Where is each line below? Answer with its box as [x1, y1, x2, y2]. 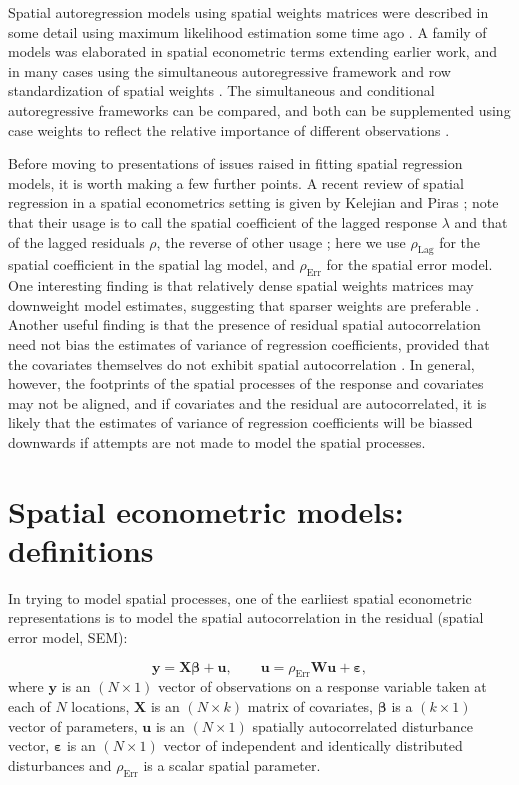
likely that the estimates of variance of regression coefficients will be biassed [8, 412, 473, 433]
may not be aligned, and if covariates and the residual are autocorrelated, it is [8, 392, 487, 413]
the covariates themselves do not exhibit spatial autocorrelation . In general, [8, 353, 475, 374]
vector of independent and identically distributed [163, 735, 463, 756]
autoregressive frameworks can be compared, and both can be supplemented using [8, 99, 511, 120]
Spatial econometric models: [8, 490, 404, 531]
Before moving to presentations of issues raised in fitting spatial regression [8, 153, 463, 174]
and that [454, 211, 508, 232]
